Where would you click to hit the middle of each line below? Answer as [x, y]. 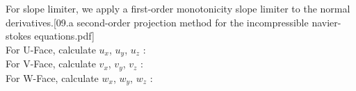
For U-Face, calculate [51, 49]
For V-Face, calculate [51, 64]
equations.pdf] [64, 36]
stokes [18, 36]
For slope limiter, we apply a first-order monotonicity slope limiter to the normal [178, 8]
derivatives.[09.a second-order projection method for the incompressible [157, 22]
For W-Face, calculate [52, 77]
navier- [326, 22]
